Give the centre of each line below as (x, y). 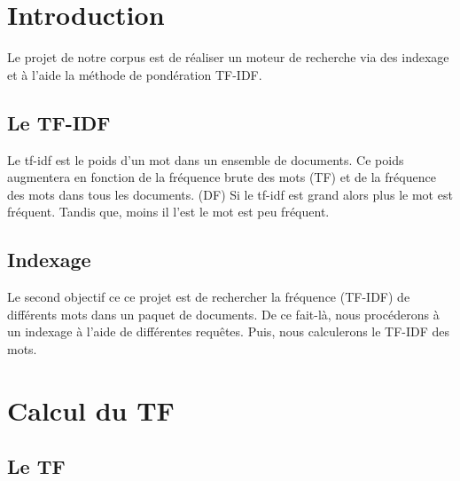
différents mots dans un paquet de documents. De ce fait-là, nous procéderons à (223, 314)
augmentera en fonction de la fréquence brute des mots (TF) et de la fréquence (222, 177)
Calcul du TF (91, 410)
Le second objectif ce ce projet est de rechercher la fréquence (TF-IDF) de (209, 297)
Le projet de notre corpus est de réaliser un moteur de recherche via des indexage (228, 57)
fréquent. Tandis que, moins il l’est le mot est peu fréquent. (168, 212)
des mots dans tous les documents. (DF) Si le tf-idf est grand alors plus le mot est (230, 194)
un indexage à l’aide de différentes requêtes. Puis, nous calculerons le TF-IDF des (229, 331)
